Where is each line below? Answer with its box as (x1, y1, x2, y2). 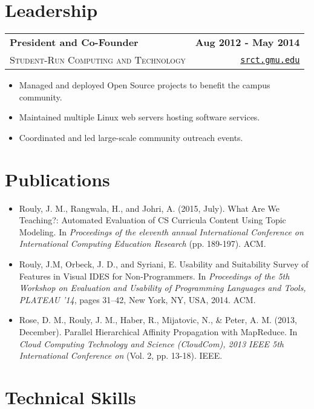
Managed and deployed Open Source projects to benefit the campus (19, 79, 270, 91)
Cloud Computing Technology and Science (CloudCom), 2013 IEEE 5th (19, 337, 284, 350)
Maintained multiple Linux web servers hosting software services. (19, 111, 260, 123)
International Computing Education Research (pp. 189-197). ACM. (19, 237, 266, 250)
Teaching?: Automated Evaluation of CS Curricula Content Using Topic (19, 214, 286, 226)
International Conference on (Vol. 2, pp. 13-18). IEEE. (19, 349, 223, 362)
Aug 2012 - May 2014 (195, 35, 300, 50)
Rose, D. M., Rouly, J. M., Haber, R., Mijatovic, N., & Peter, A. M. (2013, (19, 313, 297, 326)
